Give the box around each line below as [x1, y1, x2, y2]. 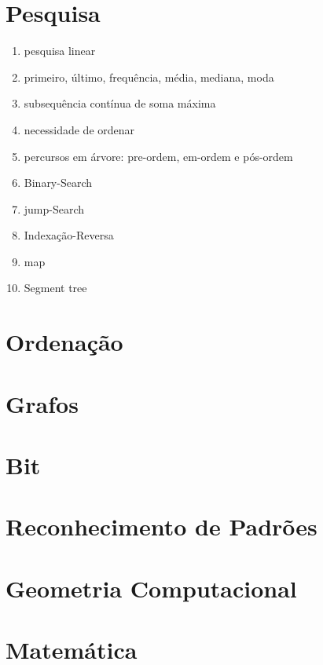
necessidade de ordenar [24, 121, 135, 137]
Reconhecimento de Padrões [6, 510, 317, 543]
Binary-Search [24, 174, 93, 191]
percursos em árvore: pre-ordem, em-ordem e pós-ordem [24, 148, 293, 164]
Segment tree [24, 280, 87, 296]
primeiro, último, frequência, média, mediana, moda [24, 68, 274, 85]
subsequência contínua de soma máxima [24, 95, 216, 111]
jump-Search [24, 200, 85, 217]
